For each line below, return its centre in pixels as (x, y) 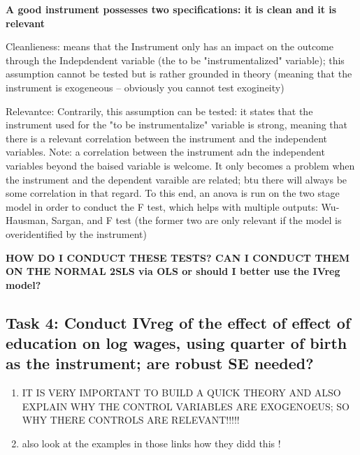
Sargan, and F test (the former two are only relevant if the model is (196, 220)
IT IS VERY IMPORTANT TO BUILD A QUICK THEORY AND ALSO (181, 393)
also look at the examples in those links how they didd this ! (151, 443)
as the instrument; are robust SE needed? (160, 363)
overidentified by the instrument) (77, 233)
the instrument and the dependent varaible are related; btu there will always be (177, 179)
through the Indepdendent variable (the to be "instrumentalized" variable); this (175, 60)
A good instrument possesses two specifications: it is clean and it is (171, 9)
